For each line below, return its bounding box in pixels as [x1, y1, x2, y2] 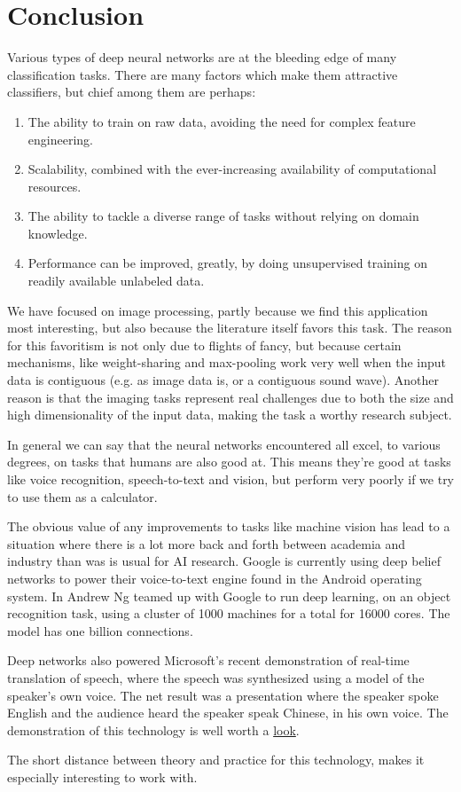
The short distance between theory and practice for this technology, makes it [7, 750, 425, 769]
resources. [27, 176, 82, 195]
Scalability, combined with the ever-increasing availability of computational [27, 160, 437, 178]
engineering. [27, 129, 93, 148]
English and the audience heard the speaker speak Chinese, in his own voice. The [7, 703, 449, 722]
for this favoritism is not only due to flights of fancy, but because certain [7, 335, 402, 354]
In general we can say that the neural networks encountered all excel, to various [7, 435, 441, 453]
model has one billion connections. [7, 621, 193, 639]
